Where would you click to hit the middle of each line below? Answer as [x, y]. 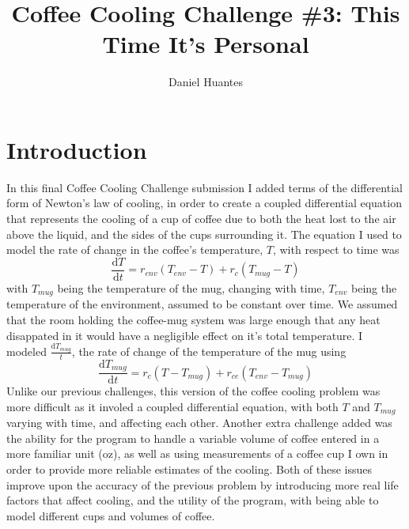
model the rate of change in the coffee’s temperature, [135, 249]
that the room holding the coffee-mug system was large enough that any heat [193, 319]
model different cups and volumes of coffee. [111, 515]
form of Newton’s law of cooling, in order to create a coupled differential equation [204, 203]
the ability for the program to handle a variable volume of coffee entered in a [193, 438]
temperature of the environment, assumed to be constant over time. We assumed [202, 304]
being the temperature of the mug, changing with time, [191, 287]
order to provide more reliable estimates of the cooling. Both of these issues [189, 469]
